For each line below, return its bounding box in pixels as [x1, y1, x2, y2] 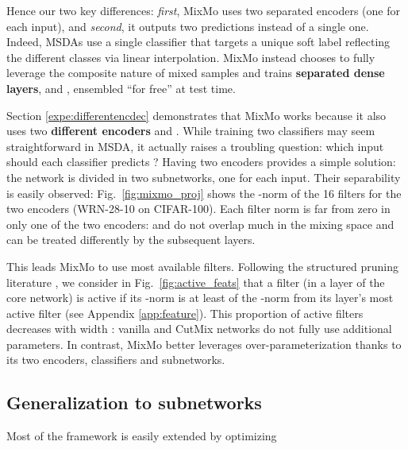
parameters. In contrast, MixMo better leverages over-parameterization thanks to [6, 335, 402, 352]
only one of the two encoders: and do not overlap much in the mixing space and [6, 215, 395, 232]
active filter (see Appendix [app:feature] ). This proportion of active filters [6, 304, 364, 321]
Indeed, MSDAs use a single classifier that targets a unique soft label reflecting [6, 33, 391, 50]
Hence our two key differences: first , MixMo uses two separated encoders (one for [6, 2, 401, 18]
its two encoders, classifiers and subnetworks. [6, 351, 225, 368]
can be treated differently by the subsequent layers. [6, 231, 256, 248]
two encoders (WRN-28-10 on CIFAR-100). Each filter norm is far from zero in [6, 200, 391, 217]
